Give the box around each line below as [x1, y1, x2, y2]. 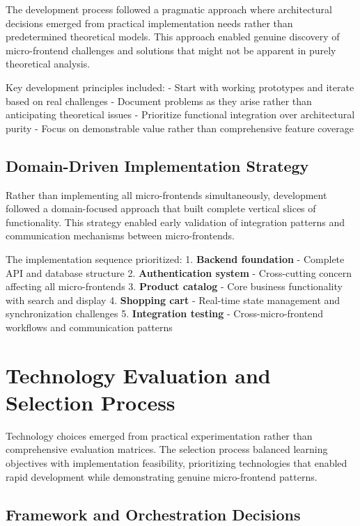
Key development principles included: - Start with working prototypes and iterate [6, 79, 354, 94]
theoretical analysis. [6, 56, 91, 71]
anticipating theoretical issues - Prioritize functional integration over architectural [6, 107, 355, 122]
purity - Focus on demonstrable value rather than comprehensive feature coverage [6, 120, 354, 135]
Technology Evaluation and [6, 360, 271, 389]
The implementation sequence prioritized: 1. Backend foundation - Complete [6, 251, 345, 266]
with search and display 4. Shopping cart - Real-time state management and [6, 292, 341, 307]
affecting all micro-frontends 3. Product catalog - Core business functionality [6, 279, 343, 294]
